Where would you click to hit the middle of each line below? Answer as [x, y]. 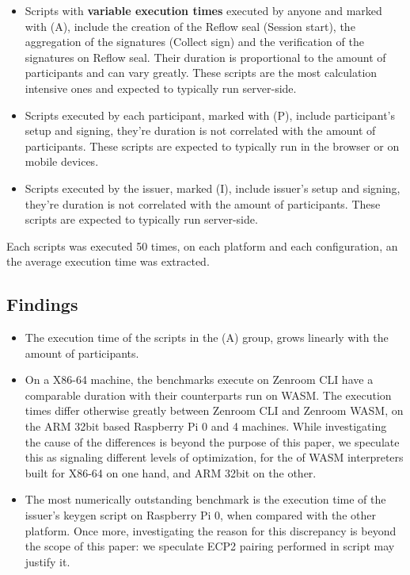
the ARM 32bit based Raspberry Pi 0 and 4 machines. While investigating [206, 426]
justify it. [47, 561]
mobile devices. [62, 161]
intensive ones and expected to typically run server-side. [161, 88]
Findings [42, 304]
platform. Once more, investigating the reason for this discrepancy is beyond [211, 530]
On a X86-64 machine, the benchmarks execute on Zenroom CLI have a [199, 379]
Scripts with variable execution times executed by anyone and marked [203, 10]
